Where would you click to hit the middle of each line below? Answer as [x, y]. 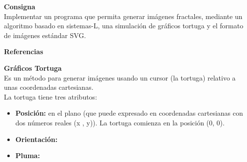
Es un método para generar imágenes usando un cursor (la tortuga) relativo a [120, 77]
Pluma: [28, 155]
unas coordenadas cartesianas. [49, 87]
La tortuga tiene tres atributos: [51, 96]
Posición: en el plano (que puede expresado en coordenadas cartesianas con [129, 113]
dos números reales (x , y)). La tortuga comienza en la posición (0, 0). [120, 122]
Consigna [20, 6]
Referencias [24, 51]
